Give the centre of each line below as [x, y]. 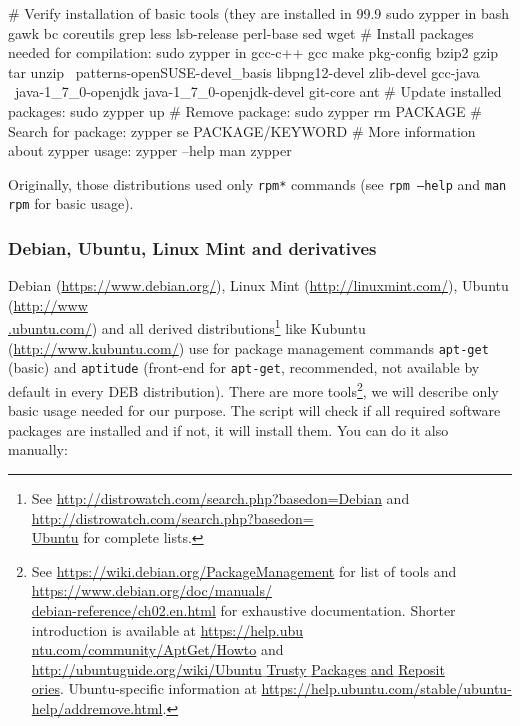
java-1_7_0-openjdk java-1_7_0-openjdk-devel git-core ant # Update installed [258, 91]
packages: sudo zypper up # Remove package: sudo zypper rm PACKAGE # [245, 110]
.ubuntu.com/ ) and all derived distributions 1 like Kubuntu [187, 327]
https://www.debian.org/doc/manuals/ [151, 590]
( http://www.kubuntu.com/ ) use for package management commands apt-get [248, 347]
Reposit [421, 668]
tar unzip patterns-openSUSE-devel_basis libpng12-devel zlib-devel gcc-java [244, 71]
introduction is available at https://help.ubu [167, 629]
